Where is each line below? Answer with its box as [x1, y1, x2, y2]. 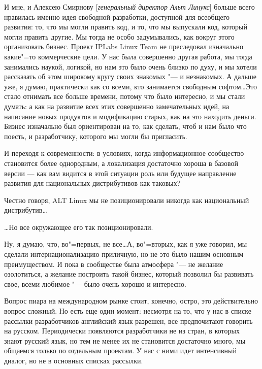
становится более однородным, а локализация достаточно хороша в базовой [4, 157, 239, 168]
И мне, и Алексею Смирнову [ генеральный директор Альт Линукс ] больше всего [4, 2, 255, 12]
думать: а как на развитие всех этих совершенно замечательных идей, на [4, 100, 230, 111]
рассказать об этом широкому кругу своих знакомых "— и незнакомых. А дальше [4, 71, 256, 82]
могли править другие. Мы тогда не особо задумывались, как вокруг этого [4, 31, 235, 42]
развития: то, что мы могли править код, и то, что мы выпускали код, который [4, 21, 247, 32]
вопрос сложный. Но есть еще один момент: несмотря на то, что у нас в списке [4, 306, 251, 316]
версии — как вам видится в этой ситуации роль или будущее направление [4, 167, 237, 178]
